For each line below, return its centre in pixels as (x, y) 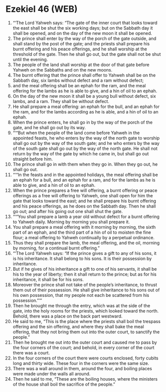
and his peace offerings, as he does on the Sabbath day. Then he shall (84, 206)
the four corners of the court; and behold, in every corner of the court (83, 347)
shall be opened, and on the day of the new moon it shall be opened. (82, 33)
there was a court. (31, 353)
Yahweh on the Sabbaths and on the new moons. (63, 70)
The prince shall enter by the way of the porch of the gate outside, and (84, 38)
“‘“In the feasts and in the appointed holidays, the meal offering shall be (85, 175)
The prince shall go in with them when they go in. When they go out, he (85, 164)
